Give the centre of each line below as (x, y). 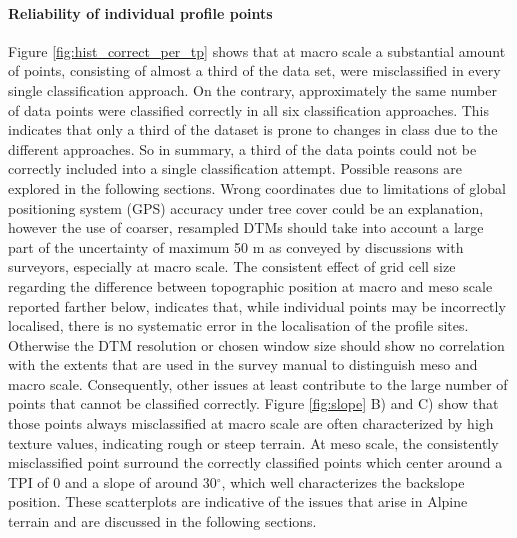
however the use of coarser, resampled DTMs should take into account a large (246, 227)
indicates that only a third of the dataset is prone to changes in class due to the (253, 129)
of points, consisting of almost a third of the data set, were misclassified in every (254, 70)
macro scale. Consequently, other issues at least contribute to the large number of (258, 383)
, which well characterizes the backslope (343, 481)
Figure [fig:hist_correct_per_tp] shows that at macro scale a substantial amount (257, 50)
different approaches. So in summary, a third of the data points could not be (242, 148)
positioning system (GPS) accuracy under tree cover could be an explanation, (246, 207)
